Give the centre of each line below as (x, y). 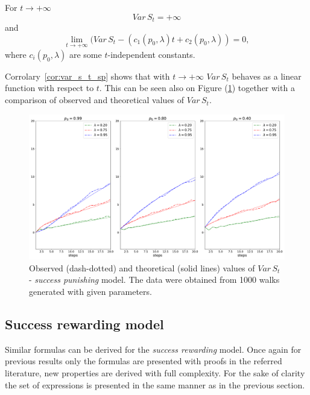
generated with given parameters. (90, 291)
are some (85, 54)
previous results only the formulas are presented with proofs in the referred (144, 361)
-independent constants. (151, 54)
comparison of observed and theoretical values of (95, 100)
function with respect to (49, 88)
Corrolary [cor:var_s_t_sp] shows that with (87, 76)
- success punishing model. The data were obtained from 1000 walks (154, 280)
